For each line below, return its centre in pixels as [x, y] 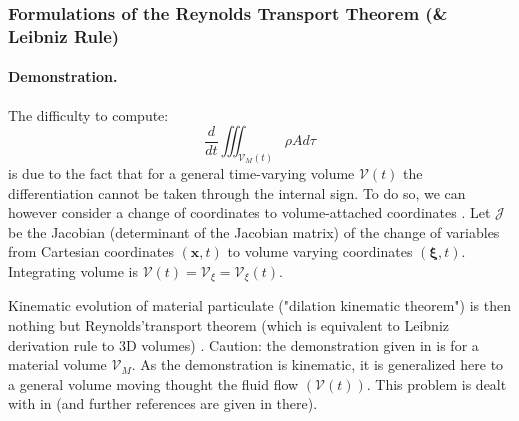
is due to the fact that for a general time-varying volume [181, 173]
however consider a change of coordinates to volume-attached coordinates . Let [249, 212]
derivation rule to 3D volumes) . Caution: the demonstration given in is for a [243, 344]
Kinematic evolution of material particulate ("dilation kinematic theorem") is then [260, 305]
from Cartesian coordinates [91, 251]
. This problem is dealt [436, 383]
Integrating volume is [73, 270]
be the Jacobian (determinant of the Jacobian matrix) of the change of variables [254, 231]
